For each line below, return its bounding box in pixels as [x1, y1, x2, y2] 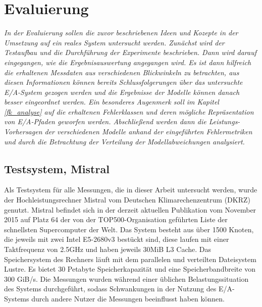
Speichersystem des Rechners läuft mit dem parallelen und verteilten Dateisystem [4, 253, 256, 264]
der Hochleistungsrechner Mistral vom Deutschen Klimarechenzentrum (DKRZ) [4, 194, 250, 205]
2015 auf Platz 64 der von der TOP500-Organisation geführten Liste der [4, 214, 228, 225]
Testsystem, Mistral [4, 161, 110, 176]
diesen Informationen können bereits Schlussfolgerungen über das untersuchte [4, 77, 243, 87]
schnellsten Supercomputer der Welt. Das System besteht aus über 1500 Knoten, [4, 224, 254, 234]
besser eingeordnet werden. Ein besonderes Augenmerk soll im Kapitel [4, 96, 219, 107]
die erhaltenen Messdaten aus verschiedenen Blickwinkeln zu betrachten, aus [4, 67, 239, 77]
